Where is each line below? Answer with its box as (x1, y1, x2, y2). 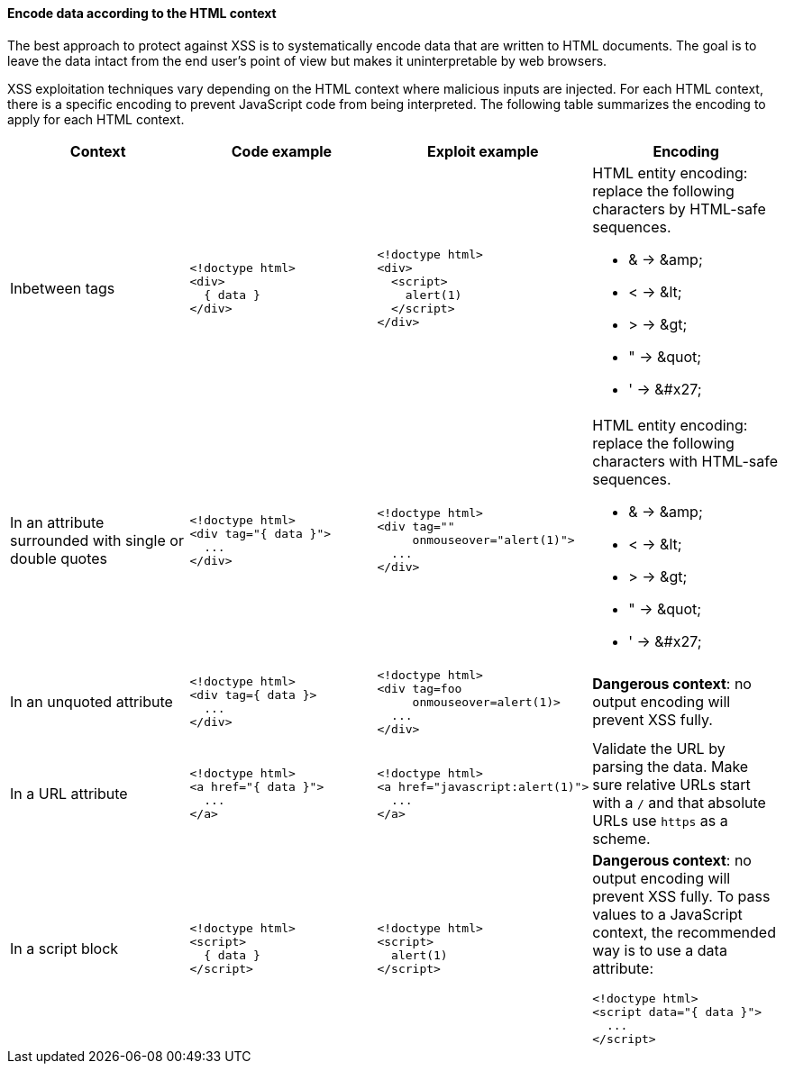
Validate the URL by (592, 739, 726, 758)
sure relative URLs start (592, 775, 751, 794)
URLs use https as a (592, 811, 728, 830)
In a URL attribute (10, 784, 128, 803)
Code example (231, 141, 333, 160)
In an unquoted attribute (10, 693, 173, 712)
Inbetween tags (10, 278, 115, 297)
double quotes (10, 549, 108, 567)
